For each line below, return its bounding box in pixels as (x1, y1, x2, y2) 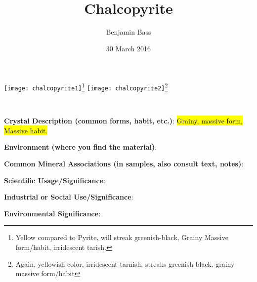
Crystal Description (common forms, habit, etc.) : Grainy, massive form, (4, 116, 243, 126)
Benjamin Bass (106, 27, 151, 37)
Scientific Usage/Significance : (4, 175, 105, 185)
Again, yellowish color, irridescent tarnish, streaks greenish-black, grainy (15, 258, 235, 269)
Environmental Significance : (4, 208, 101, 218)
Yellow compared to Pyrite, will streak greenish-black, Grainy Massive (15, 232, 228, 242)
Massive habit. (4, 125, 48, 135)
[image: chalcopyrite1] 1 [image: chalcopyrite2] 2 (4, 81, 168, 92)
